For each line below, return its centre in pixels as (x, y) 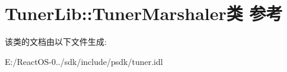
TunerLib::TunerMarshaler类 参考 (144, 13)
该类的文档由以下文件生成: (56, 42)
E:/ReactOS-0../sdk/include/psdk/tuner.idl (84, 61)
